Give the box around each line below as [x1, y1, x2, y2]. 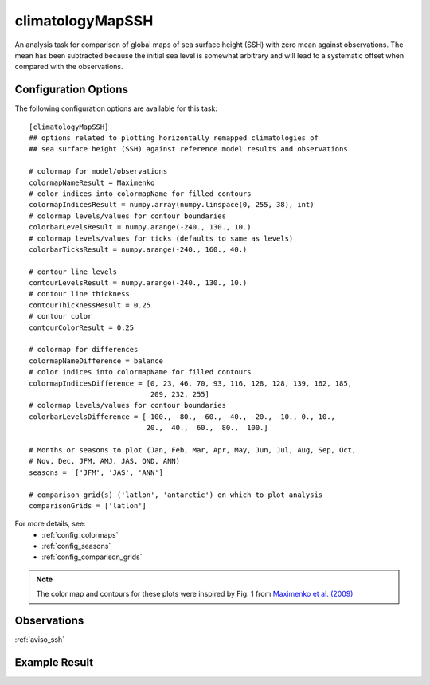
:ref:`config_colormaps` [41, 530, 119, 539]
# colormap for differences [29, 345, 139, 354]
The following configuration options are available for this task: [14, 104, 218, 113]
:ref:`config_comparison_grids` [41, 552, 143, 562]
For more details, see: [14, 519, 87, 529]
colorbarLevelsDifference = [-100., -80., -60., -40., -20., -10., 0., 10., [29, 412, 336, 421]
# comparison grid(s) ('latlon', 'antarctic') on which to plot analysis [29, 490, 323, 499]
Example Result [14, 656, 94, 669]
